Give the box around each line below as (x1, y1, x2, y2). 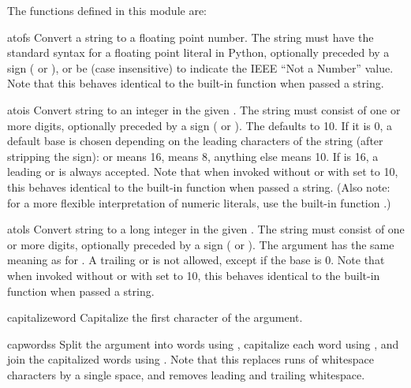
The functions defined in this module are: (7, 2, 207, 18)
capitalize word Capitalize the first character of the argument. (7, 309, 303, 326)
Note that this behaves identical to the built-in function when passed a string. (7, 75, 384, 91)
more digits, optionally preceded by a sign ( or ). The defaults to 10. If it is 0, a (7, 117, 393, 133)
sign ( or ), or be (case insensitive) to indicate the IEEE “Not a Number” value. (7, 59, 394, 76)
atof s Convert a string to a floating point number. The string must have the (7, 28, 374, 45)
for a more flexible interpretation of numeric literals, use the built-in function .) (7, 194, 391, 211)
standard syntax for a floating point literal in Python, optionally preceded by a (7, 44, 390, 61)
